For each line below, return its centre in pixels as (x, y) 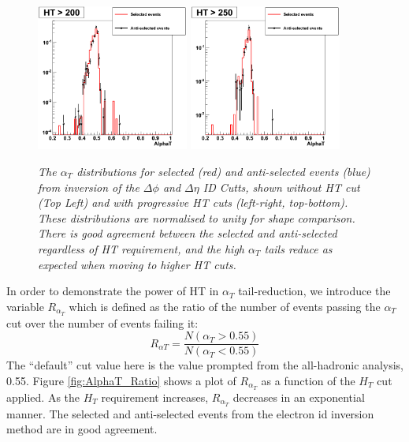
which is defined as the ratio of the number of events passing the (225, 306)
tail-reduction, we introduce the (314, 291)
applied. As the (43, 397)
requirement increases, (155, 397)
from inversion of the (89, 187)
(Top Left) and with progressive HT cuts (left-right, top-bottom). (193, 202)
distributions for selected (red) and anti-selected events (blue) (223, 171)
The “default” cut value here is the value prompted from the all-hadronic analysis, (205, 365)
